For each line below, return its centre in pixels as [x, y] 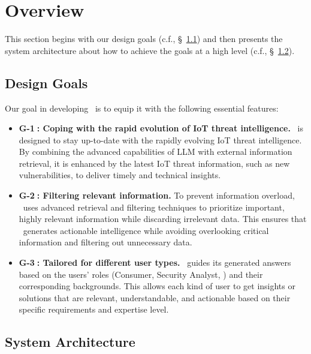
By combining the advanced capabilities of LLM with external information [155, 151]
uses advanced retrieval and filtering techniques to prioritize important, [154, 207]
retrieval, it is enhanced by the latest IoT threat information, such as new [154, 163]
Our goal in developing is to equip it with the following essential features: [142, 108]
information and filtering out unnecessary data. [105, 242]
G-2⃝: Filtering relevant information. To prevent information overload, [157, 195]
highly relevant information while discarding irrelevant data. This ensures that [163, 219]
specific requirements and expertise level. [94, 309]
